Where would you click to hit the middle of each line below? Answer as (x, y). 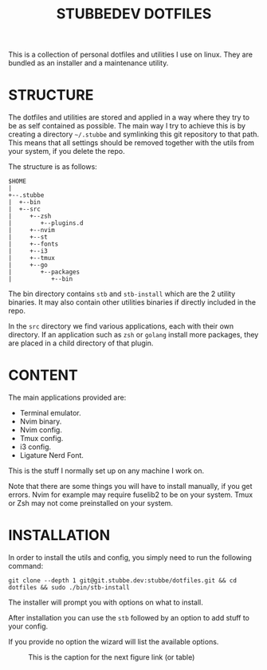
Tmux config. (41, 439)
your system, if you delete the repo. (67, 152)
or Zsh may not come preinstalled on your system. (91, 503)
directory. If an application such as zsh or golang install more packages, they (133, 335)
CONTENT (43, 375)
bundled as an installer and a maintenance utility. (88, 63)
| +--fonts (33, 244)
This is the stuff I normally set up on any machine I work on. (106, 471)
